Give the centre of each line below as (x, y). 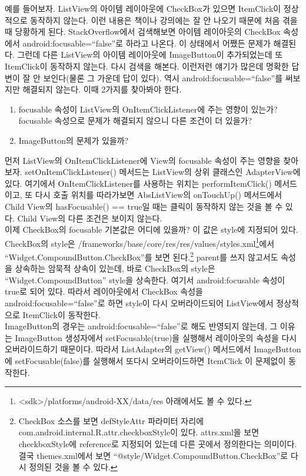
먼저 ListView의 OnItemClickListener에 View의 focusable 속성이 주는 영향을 (143, 160)
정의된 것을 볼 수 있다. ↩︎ (73, 467)
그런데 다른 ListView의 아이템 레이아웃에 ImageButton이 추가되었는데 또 (150, 54)
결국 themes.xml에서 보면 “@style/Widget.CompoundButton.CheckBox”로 (153, 455)
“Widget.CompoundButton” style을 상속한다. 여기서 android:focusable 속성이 (145, 280)
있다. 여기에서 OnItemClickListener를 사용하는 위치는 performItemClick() (138, 183)
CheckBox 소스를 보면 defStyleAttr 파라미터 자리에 (111, 420)
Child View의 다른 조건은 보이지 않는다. (90, 218)
